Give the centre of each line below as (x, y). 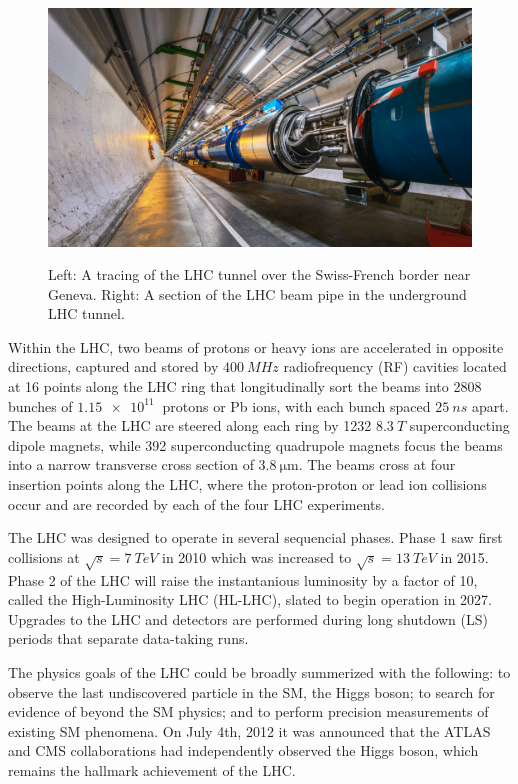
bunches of (40, 405)
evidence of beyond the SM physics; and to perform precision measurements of (248, 711)
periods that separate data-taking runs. (128, 638)
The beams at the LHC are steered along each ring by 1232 (190, 425)
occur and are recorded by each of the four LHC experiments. (196, 503)
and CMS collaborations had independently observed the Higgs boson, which (243, 750)
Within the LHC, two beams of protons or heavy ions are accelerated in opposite (256, 346)
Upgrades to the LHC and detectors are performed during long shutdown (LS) (248, 618)
